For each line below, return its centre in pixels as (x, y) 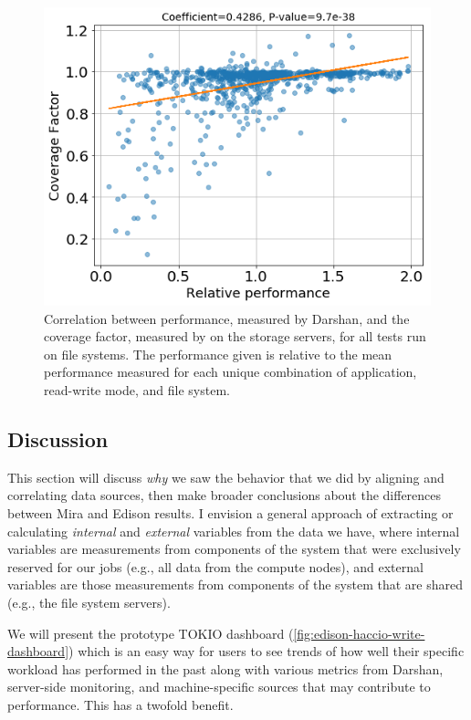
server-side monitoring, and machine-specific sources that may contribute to (219, 687)
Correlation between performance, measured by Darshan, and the (227, 318)
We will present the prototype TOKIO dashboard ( (151, 633)
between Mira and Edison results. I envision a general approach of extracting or (230, 513)
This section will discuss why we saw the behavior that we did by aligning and (226, 477)
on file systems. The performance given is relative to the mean (218, 354)
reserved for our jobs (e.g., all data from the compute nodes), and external (215, 566)
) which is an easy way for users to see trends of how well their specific (267, 651)
